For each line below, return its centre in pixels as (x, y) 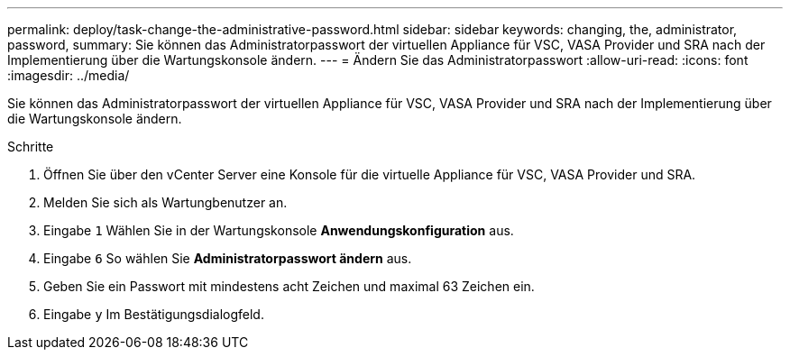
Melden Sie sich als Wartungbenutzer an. (165, 202)
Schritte (31, 146)
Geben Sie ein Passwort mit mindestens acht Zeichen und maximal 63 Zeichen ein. (289, 286)
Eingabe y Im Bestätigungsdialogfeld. (154, 314)
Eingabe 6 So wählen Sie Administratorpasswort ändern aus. (228, 258)
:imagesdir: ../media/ (69, 75)
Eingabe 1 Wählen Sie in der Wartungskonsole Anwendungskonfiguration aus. (279, 230)
